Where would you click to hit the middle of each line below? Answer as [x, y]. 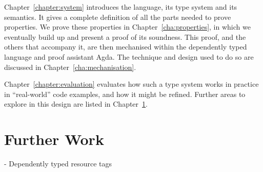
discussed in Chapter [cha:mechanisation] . [70, 67]
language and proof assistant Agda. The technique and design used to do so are [129, 56]
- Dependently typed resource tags [58, 164]
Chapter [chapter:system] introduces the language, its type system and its [121, 7]
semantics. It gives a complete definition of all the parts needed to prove [118, 17]
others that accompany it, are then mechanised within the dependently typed [126, 47]
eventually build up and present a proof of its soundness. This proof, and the [125, 36]
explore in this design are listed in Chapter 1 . [76, 104]
